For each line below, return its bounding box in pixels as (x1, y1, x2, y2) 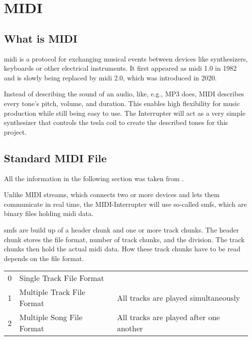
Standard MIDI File (4, 150, 107, 165)
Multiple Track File (19, 286, 85, 298)
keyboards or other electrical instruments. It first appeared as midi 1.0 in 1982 (4, 63, 237, 73)
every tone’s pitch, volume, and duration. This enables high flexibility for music (4, 98, 240, 108)
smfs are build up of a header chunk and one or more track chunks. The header (4, 224, 239, 234)
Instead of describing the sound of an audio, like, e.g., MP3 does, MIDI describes (4, 89, 244, 99)
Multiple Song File (19, 311, 83, 323)
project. (4, 126, 27, 137)
